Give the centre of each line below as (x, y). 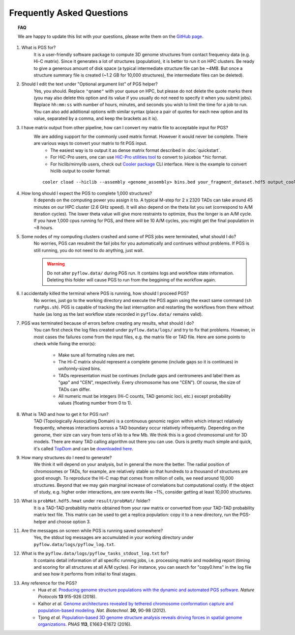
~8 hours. (44, 227)
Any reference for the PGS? (49, 583)
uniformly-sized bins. (80, 369)
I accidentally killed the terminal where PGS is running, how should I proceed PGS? (105, 293)
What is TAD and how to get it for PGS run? (65, 414)
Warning (56, 264)
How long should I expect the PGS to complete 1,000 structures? (87, 193)
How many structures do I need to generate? (67, 458)
